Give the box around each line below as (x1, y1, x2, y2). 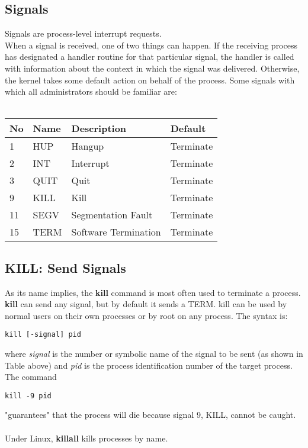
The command (5, 370, 57, 383)
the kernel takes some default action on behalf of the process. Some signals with (5, 73, 295, 86)
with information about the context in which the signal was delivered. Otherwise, (5, 62, 300, 74)
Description (71, 121, 127, 136)
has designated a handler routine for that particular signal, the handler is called (5, 50, 294, 63)
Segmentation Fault (71, 208, 153, 222)
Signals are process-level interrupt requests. (5, 27, 162, 40)
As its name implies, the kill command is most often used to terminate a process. (5, 286, 301, 298)
